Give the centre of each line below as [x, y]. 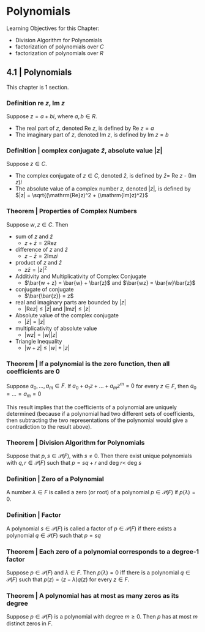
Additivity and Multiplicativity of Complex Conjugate [81, 276]
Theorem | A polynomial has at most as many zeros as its [93, 595]
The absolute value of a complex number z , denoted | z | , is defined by [103, 189]
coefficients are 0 [33, 372]
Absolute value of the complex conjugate [67, 315]
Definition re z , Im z [36, 103]
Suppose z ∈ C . [27, 164]
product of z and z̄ [39, 262]
